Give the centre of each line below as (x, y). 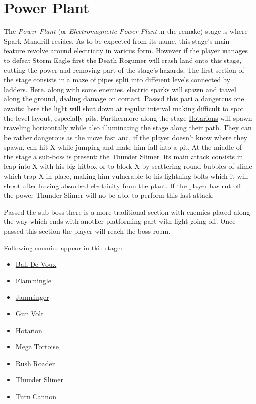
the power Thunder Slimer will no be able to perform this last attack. (109, 195)
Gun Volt (30, 313)
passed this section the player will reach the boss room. (87, 231)
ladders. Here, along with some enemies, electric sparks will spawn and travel (120, 89)
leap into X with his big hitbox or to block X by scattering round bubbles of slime (128, 166)
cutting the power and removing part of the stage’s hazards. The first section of (124, 70)
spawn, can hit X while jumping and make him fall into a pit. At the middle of (123, 147)
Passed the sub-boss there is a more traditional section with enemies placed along (127, 211)
